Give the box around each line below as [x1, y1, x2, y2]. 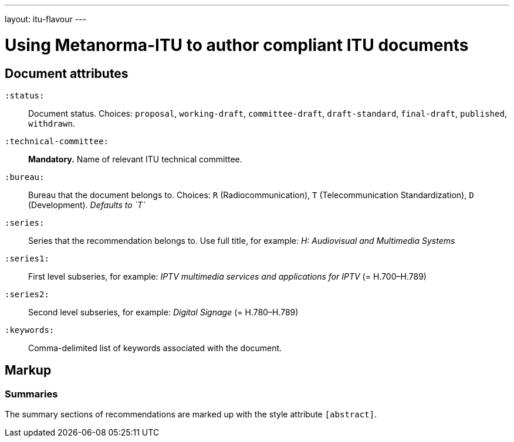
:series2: [5, 289, 49, 299]
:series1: [5, 253, 49, 263]
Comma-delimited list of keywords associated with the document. [28, 342, 282, 353]
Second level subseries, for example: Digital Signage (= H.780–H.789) [28, 307, 299, 317]
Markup [5, 363, 52, 378]
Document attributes [5, 66, 128, 81]
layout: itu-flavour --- [5, 14, 87, 24]
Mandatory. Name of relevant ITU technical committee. [28, 154, 242, 164]
